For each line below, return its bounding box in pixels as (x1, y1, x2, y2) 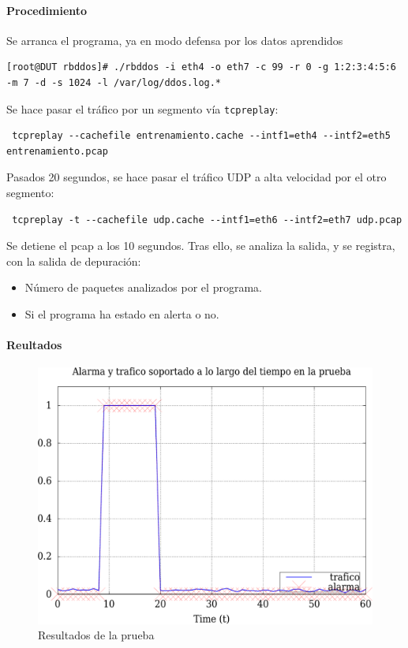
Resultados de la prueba (38, 627, 155, 643)
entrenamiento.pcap (6, 145, 108, 157)
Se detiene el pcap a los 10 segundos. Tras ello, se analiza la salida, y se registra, (6, 237, 395, 254)
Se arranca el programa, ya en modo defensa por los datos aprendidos (6, 32, 343, 48)
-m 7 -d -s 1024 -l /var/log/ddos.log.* (6, 76, 222, 88)
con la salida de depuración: (6, 252, 141, 269)
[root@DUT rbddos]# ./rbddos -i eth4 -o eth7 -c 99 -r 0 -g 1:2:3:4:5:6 (6, 61, 396, 73)
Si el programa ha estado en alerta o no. (24, 305, 219, 322)
